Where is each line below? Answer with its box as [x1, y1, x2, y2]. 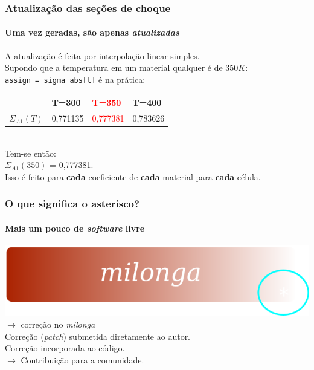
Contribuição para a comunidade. [21, 353, 144, 366]
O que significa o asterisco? [5, 196, 139, 211]
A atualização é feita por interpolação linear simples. [5, 49, 200, 62]
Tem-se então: [5, 146, 56, 159]
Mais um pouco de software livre [5, 221, 145, 234]
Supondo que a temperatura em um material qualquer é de [5, 61, 223, 74]
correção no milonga [21, 318, 95, 331]
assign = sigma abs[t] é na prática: [5, 73, 146, 85]
